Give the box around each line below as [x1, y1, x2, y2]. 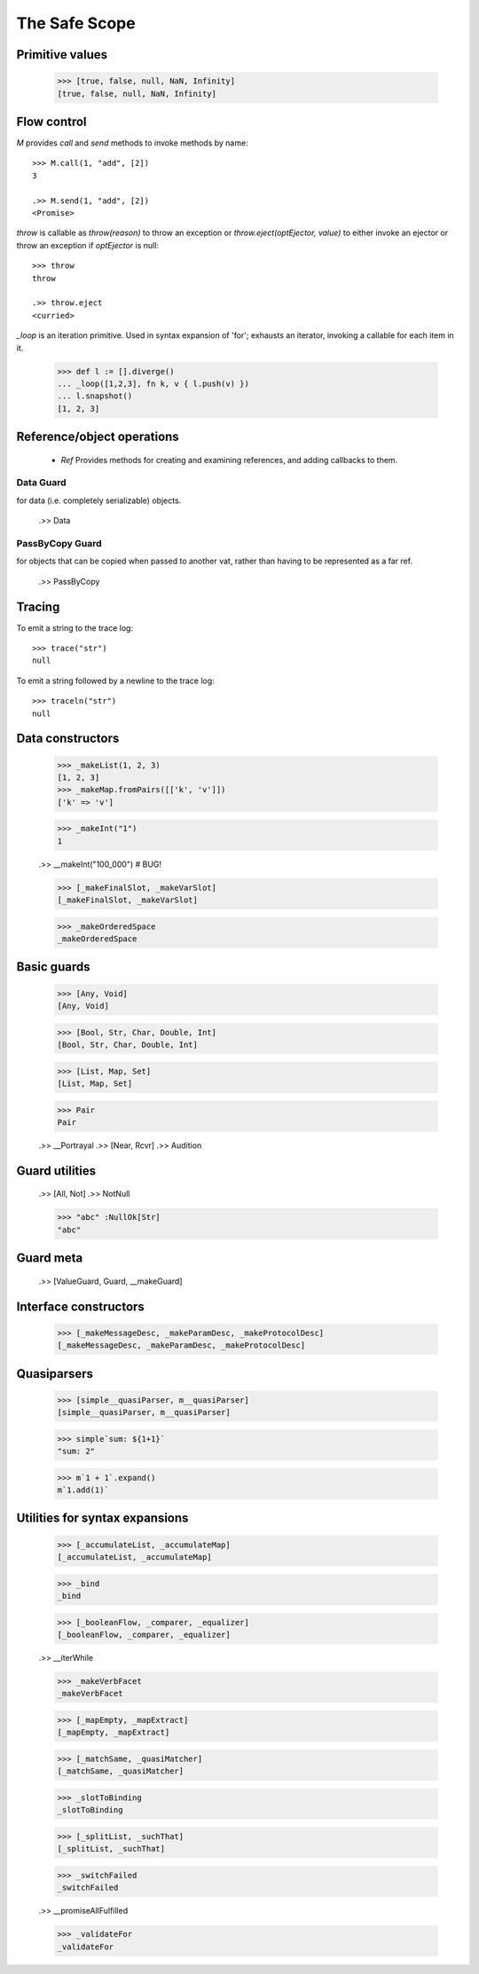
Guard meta [16, 1251, 83, 1266]
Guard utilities [16, 1163, 97, 1178]
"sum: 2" [57, 1446, 96, 1457]
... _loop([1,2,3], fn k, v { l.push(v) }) [57, 378, 250, 389]
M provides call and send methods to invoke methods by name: [16, 138, 248, 148]
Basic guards [16, 959, 90, 975]
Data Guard [16, 476, 67, 489]
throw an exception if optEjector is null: [16, 240, 160, 250]
